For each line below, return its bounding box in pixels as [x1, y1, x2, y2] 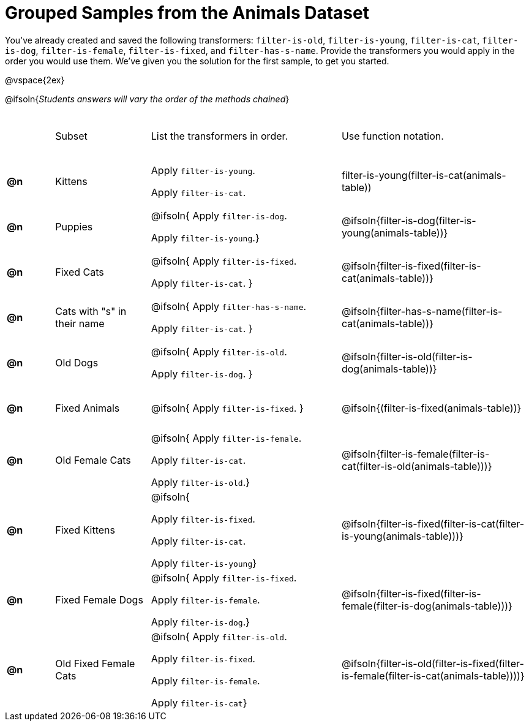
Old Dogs [55, 356, 99, 369]
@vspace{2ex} [5, 74, 65, 85]
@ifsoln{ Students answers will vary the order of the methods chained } [5, 93, 290, 104]
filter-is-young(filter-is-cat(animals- [341, 168, 506, 181]
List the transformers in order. [151, 129, 288, 142]
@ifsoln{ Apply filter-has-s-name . [151, 300, 307, 312]
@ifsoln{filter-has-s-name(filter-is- [341, 304, 503, 317]
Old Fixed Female [55, 657, 135, 670]
